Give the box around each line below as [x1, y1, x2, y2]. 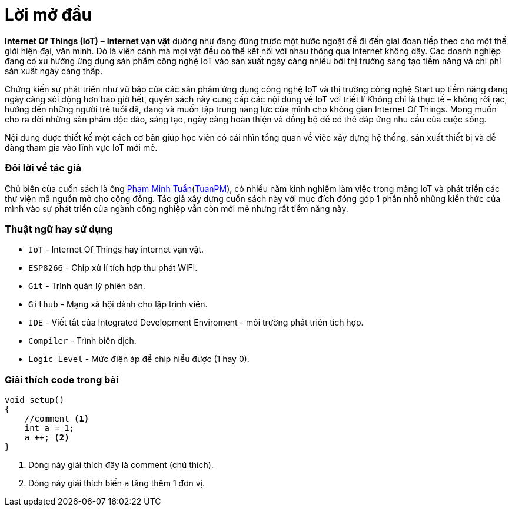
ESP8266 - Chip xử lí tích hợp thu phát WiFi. [28, 263, 198, 273]
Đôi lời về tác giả [5, 162, 81, 174]
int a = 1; [24, 423, 75, 433]
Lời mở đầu [5, 5, 92, 25]
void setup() [5, 395, 65, 404]
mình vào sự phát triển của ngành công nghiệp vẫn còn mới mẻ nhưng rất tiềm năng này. [5, 203, 348, 214]
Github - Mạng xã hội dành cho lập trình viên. [28, 299, 208, 310]
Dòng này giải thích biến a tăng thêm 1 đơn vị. [28, 478, 205, 488]
